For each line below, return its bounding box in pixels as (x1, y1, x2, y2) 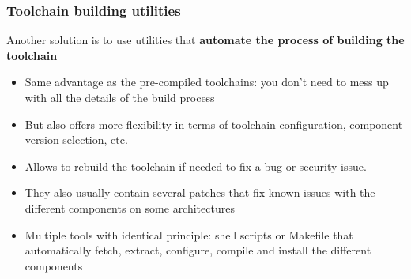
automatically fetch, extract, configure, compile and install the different (25, 242, 371, 258)
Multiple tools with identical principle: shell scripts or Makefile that (25, 226, 353, 243)
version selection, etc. (25, 131, 128, 148)
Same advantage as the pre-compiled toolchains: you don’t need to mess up (25, 74, 389, 90)
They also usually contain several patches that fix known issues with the (25, 184, 375, 201)
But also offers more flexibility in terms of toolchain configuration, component (25, 115, 403, 132)
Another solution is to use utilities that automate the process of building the (6, 32, 405, 48)
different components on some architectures (25, 199, 235, 216)
